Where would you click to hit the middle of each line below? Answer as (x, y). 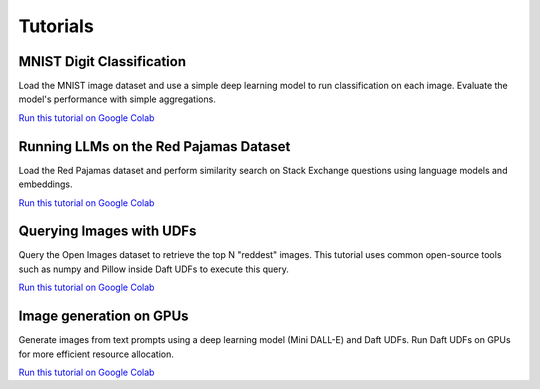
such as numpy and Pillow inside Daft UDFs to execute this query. (153, 269)
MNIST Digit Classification (102, 61)
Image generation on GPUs (103, 316)
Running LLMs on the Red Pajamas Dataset (154, 146)
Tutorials (56, 26)
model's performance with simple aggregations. (117, 99)
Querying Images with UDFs (107, 231)
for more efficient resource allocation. (96, 354)
